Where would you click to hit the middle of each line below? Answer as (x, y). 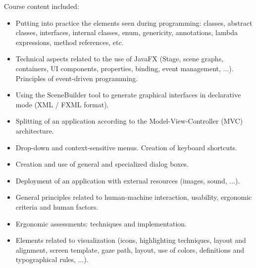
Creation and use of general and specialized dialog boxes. (102, 164)
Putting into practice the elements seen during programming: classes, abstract (134, 22)
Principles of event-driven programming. (77, 78)
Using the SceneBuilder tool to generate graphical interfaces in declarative (128, 95)
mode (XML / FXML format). (62, 104)
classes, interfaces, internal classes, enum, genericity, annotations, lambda (127, 32)
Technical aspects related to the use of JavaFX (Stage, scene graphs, (120, 59)
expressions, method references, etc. (70, 42)
